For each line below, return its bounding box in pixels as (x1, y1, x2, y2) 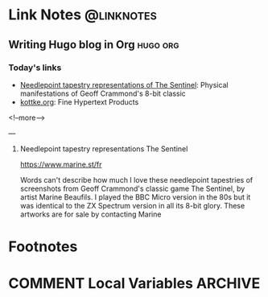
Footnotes (8, 237, 78, 256)
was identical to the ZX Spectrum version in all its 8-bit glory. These (19, 200, 245, 210)
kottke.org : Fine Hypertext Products (19, 97, 139, 106)
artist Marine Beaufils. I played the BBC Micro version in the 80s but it (19, 192, 251, 202)
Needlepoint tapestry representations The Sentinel (19, 143, 188, 154)
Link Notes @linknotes (8, 6, 157, 24)
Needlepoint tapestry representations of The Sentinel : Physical (19, 80, 229, 89)
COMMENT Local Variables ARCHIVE (8, 274, 261, 293)
